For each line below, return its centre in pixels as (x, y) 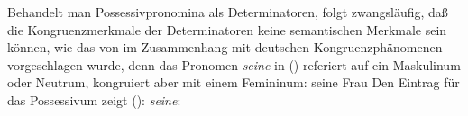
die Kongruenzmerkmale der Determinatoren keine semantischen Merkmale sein (227, 29)
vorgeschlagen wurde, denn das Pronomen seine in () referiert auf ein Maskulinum (234, 64)
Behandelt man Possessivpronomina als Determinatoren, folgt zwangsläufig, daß (228, 12)
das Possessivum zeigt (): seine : (94, 99)
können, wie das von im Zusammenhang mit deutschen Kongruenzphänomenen (225, 47)
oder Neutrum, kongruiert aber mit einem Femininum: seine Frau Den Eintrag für (234, 82)
